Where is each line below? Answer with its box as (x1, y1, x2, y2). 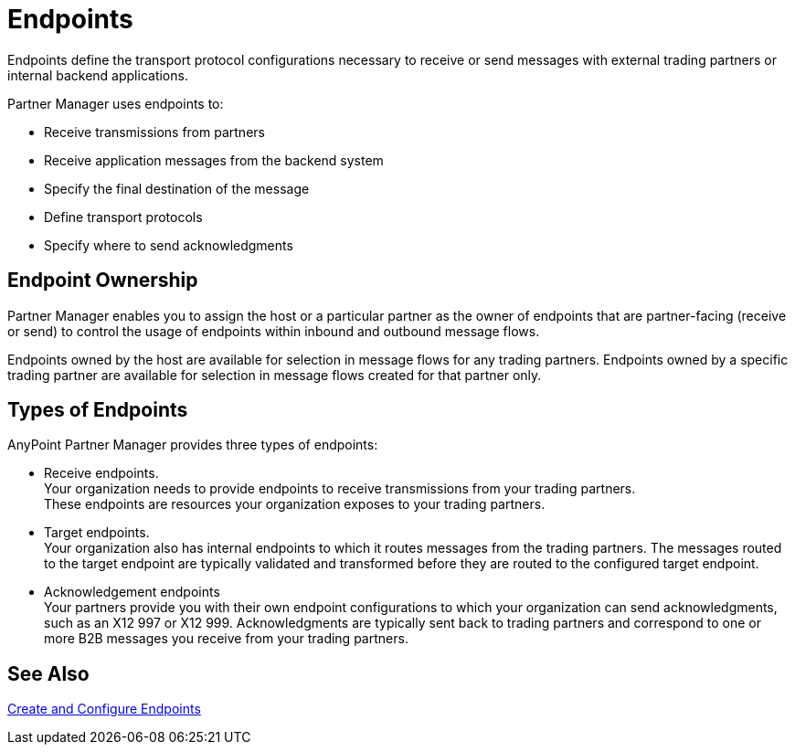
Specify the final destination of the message (44, 180, 310, 196)
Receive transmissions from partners (44, 123, 265, 140)
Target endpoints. (44, 524, 150, 541)
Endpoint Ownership (7, 269, 198, 292)
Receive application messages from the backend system (44, 152, 384, 168)
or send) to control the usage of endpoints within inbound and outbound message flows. (7, 323, 540, 339)
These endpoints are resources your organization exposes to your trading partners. (44, 496, 546, 513)
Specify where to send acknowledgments (44, 237, 293, 253)
